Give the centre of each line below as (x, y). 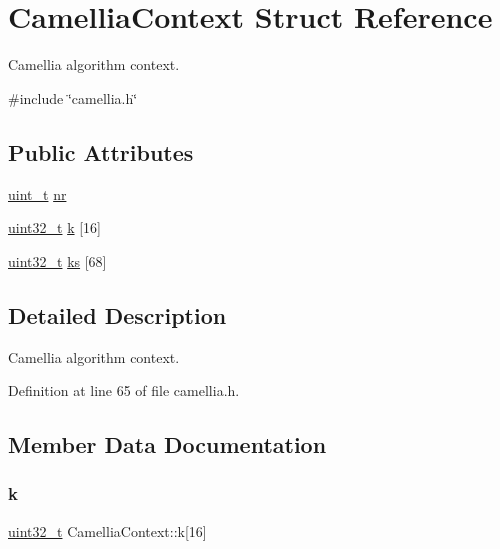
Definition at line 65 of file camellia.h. (124, 390)
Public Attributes (101, 151)
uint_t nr (37, 193)
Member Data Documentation (167, 444)
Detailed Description (117, 314)
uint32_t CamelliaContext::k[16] (107, 530)
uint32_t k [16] (54, 227)
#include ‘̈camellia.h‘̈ (73, 97)
